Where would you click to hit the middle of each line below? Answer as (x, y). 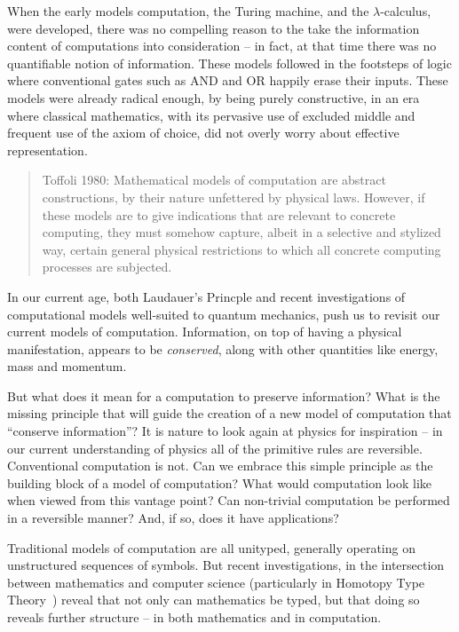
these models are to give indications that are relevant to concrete (219, 214)
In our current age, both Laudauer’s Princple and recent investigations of (206, 296)
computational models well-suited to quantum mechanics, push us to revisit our (224, 314)
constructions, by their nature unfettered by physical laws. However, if (233, 197)
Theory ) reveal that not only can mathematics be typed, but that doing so (214, 600)
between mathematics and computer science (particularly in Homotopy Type (216, 582)
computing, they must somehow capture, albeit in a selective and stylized (241, 232)
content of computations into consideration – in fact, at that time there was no (222, 46)
